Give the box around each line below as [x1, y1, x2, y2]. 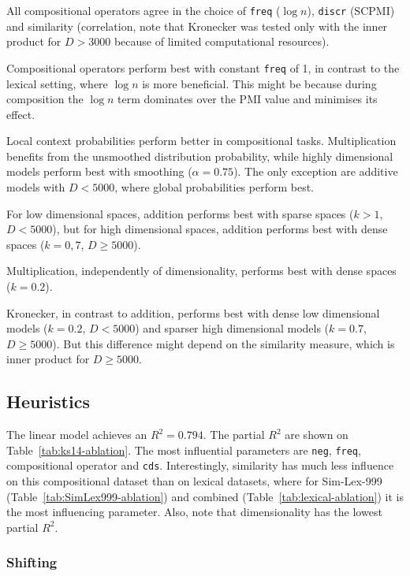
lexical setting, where [6, 75, 108, 91]
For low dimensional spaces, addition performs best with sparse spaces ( [6, 205, 354, 221]
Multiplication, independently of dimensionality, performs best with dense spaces [6, 262, 397, 279]
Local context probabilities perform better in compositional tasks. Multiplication [6, 132, 397, 149]
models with [6, 179, 65, 195]
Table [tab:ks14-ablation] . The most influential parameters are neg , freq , [6, 441, 361, 458]
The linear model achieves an [6, 426, 147, 443]
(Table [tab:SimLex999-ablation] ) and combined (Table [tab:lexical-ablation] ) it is [6, 488, 404, 504]
